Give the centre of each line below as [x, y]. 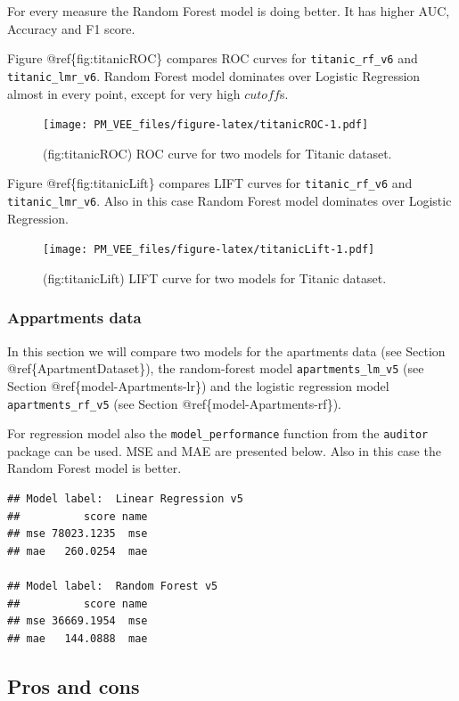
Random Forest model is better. [94, 468]
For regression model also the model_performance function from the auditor [218, 433]
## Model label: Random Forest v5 [113, 587]
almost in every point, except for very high [124, 93]
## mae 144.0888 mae [78, 638]
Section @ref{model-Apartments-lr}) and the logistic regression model [198, 385]
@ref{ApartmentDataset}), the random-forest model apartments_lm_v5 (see [216, 368]
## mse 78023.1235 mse [78, 534]
